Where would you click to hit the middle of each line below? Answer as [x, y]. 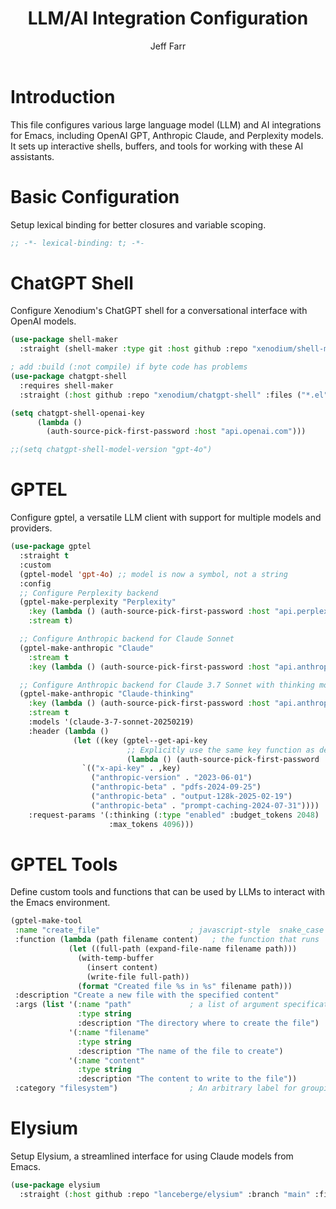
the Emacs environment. [60, 903]
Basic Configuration [95, 196]
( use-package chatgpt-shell [69, 377]
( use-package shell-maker [64, 340]
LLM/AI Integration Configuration [168, 18]
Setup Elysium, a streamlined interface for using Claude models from [152, 1156]
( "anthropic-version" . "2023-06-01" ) [171, 778]
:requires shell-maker [66, 385]
